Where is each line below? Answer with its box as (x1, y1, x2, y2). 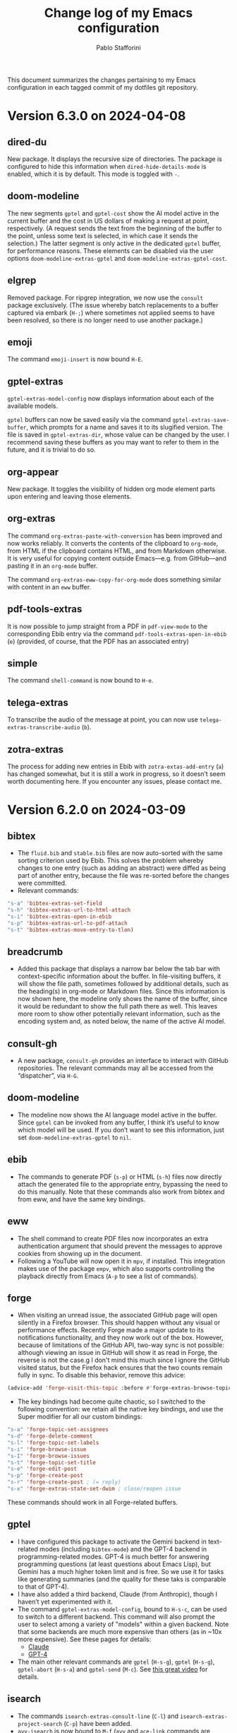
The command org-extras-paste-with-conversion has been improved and (7, 531, 222, 540)
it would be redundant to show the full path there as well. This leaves (17, 1002, 218, 1011)
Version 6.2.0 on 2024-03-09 (7, 802, 186, 818)
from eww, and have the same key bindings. (17, 1194, 146, 1203)
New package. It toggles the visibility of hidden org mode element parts (7, 485, 216, 493)
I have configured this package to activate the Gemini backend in (17, 1537, 207, 1546)
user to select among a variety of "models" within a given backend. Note (17, 1620, 229, 1628)
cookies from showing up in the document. (17, 1249, 142, 1257)
